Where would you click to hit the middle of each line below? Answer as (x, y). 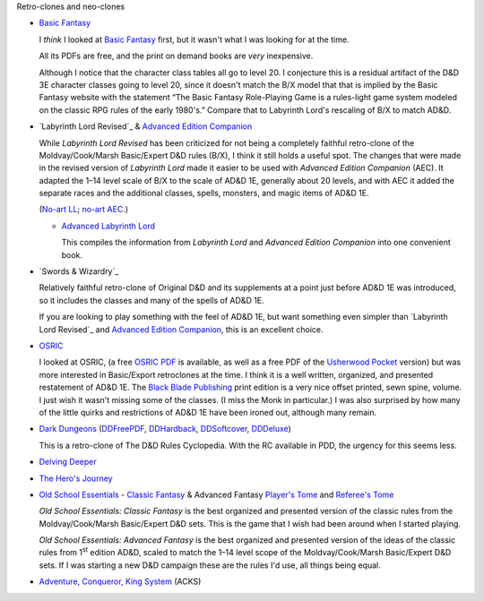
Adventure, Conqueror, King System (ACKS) (120, 581)
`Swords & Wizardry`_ (79, 271)
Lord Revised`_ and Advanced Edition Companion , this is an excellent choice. (181, 329)
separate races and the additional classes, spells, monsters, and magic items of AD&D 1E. (204, 193)
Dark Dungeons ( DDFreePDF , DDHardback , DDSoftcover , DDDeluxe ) (165, 429)
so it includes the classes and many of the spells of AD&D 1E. (151, 300)
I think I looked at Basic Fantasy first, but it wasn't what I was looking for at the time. (194, 39)
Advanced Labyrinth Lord (108, 226)
